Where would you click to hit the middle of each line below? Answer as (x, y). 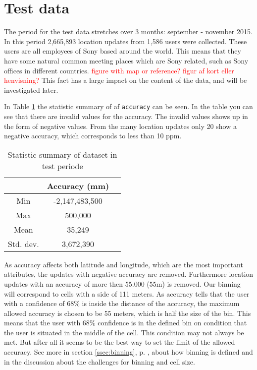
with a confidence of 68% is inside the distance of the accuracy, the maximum (122, 303)
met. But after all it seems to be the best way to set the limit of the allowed (120, 342)
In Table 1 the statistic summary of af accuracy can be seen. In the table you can (128, 106)
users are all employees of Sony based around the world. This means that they (123, 51)
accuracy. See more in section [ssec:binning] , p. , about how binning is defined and (128, 352)
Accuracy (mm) (78, 185)
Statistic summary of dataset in (62, 154)
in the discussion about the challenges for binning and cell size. (100, 361)
